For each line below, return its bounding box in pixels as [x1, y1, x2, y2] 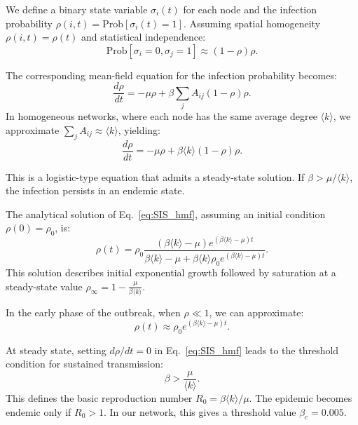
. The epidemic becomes [249, 390, 352, 405]
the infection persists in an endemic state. [6, 183, 185, 198]
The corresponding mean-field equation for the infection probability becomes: [6, 67, 337, 82]
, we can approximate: [209, 304, 304, 319]
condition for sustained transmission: [6, 356, 163, 371]
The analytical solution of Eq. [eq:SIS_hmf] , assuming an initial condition [6, 206, 326, 221]
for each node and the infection [183, 2, 317, 16]
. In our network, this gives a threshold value [103, 404, 296, 419]
